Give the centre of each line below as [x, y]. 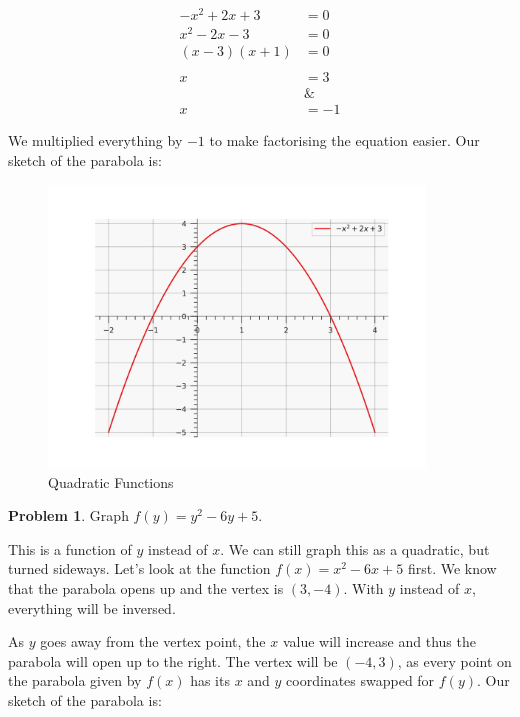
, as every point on [454, 660]
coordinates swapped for [360, 680]
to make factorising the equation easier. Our [344, 140]
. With [363, 587]
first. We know [452, 568]
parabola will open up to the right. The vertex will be [173, 660]
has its [210, 680]
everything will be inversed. [92, 607]
